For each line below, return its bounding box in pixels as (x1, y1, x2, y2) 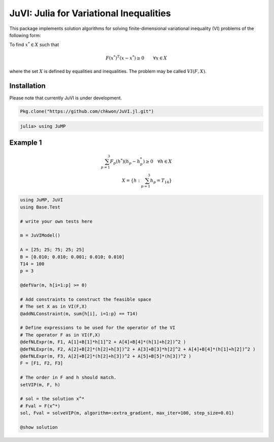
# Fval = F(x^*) (20, 403, 61, 409)
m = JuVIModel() (20, 232, 61, 239)
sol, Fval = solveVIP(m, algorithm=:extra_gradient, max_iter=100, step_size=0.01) (20, 410, 234, 416)
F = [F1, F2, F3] (20, 360, 63, 366)
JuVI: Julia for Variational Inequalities (9, 8, 171, 19)
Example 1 (9, 138, 42, 147)
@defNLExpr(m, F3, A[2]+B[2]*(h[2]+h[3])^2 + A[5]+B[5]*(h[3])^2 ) (20, 353, 192, 359)
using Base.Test (20, 204, 61, 210)
